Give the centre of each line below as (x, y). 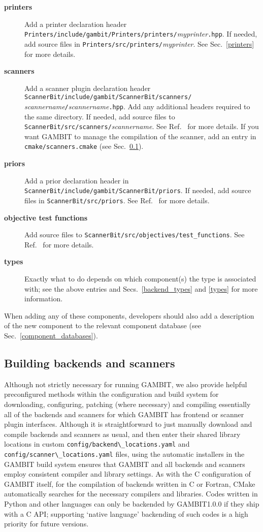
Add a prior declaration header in (77, 180)
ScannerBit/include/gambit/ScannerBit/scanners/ (108, 97)
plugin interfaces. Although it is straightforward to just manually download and (128, 424)
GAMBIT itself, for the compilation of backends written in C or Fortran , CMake (130, 483)
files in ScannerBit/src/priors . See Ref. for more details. (117, 200)
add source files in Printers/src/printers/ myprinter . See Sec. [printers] (139, 43)
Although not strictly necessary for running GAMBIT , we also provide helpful (126, 384)
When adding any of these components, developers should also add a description (129, 315)
